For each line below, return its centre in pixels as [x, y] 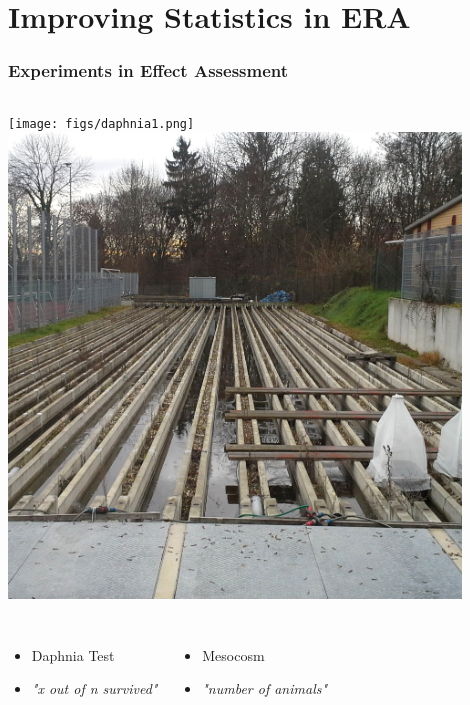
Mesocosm [233, 654]
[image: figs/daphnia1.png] [101, 123]
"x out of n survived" [94, 688]
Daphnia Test [73, 654]
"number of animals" [265, 688]
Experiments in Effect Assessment [148, 70]
